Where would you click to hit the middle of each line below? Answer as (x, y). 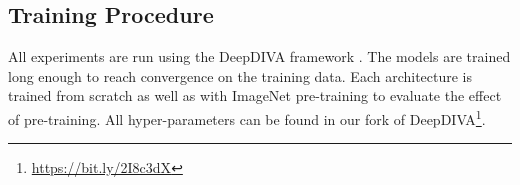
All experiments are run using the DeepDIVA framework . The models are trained (259, 56)
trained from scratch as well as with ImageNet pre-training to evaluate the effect (255, 95)
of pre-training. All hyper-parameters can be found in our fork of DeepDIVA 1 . (247, 117)
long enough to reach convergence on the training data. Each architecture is (240, 75)
